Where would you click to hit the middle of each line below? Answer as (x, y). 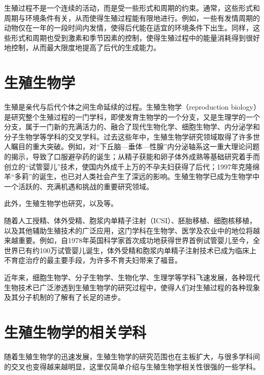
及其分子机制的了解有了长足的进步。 (64, 297)
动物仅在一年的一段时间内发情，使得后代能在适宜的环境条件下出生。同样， (128, 28)
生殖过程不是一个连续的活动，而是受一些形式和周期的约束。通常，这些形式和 (132, 8)
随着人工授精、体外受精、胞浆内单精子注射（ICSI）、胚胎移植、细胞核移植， (130, 220)
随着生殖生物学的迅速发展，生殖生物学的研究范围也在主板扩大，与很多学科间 (132, 356)
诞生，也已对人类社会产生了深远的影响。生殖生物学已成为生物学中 (150, 176)
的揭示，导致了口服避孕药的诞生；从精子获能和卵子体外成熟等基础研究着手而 (132, 157)
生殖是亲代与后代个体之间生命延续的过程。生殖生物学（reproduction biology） (130, 107)
